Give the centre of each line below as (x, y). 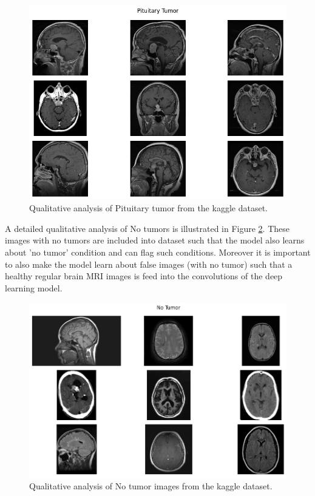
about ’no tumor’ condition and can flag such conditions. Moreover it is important (158, 252)
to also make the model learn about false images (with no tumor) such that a (149, 264)
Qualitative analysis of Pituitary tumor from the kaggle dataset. (148, 208)
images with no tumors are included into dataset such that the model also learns (155, 240)
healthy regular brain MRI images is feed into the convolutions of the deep (144, 276)
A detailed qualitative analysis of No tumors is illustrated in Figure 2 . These (147, 228)
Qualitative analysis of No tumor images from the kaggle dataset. (151, 486)
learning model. (34, 287)
